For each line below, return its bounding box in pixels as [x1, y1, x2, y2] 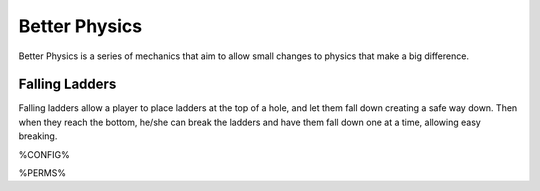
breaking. [18, 130, 58, 142]
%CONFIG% [18, 148, 70, 160]
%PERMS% [18, 167, 67, 179]
